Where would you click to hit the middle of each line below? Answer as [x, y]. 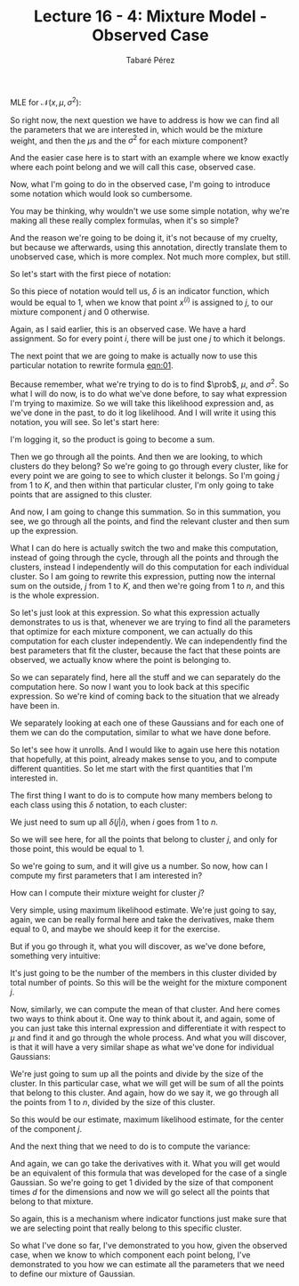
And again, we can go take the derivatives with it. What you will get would [145, 1163]
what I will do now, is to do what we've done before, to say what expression [149, 393]
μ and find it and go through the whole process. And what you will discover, [149, 1037]
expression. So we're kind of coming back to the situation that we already [145, 696]
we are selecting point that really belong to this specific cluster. [126, 1228]
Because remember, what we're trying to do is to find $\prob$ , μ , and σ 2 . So [149, 383]
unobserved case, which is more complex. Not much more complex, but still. [150, 257]
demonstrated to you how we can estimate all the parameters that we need [147, 1264]
